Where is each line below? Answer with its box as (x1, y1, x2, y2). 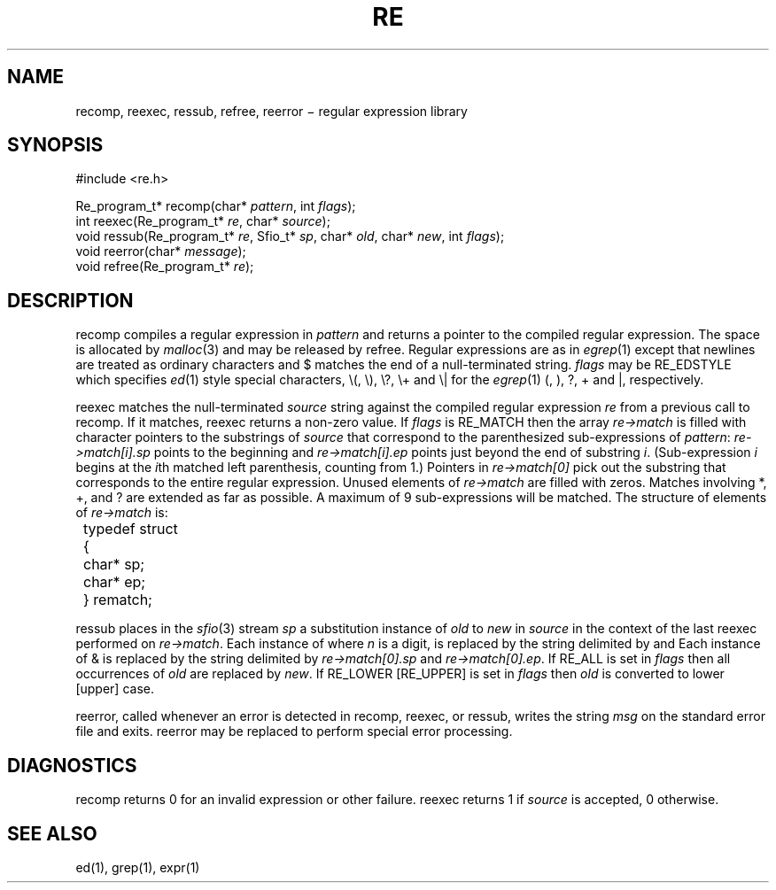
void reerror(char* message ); (75, 244, 246, 259)
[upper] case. (75, 681, 154, 697)
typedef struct (83, 520, 178, 538)
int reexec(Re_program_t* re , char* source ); (75, 213, 330, 229)
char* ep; (83, 573, 146, 592)
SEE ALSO (7, 822, 97, 845)
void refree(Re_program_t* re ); (75, 259, 254, 275)
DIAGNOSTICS (7, 754, 137, 777)
